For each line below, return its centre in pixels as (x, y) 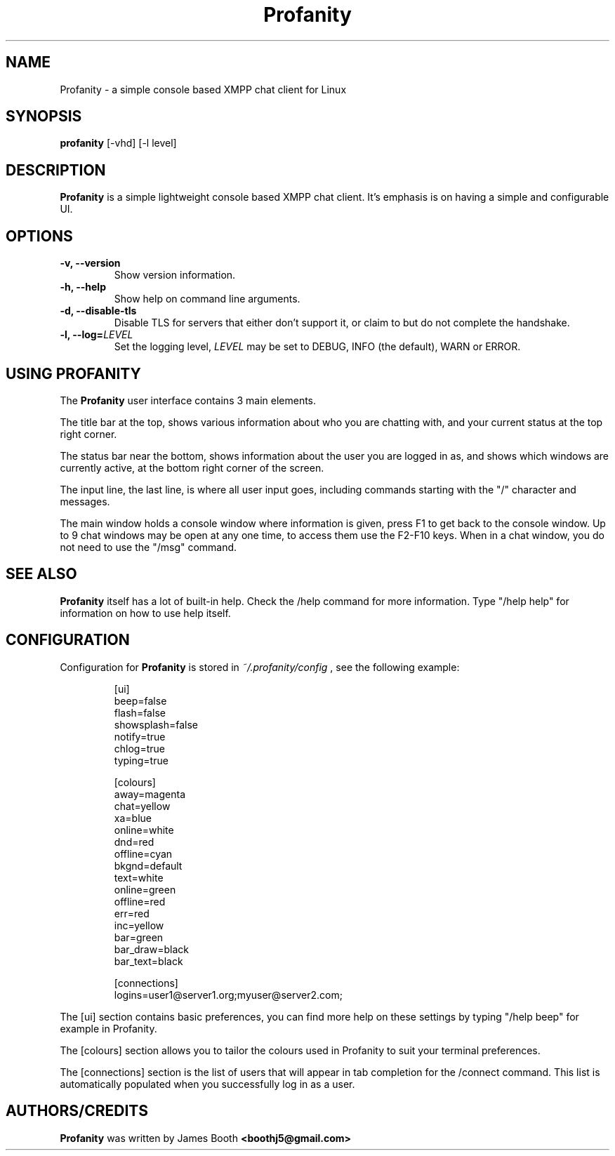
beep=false (140, 700)
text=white (139, 877)
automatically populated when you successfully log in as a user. (207, 1084)
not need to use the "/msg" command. (148, 547)
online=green (145, 889)
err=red (132, 913)
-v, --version (90, 263)
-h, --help (83, 287)
